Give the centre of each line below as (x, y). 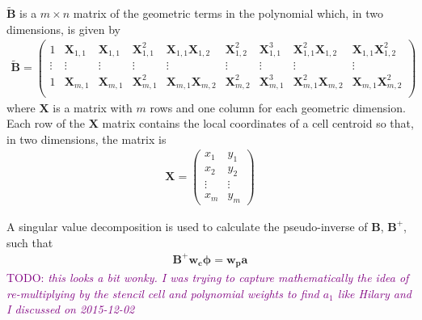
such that (30, 242)
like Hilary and (374, 293)
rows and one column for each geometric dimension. (278, 107)
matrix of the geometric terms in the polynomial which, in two (228, 13)
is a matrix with (93, 107)
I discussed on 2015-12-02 (71, 309)
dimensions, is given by (64, 29)
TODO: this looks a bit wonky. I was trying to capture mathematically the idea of (208, 278)
